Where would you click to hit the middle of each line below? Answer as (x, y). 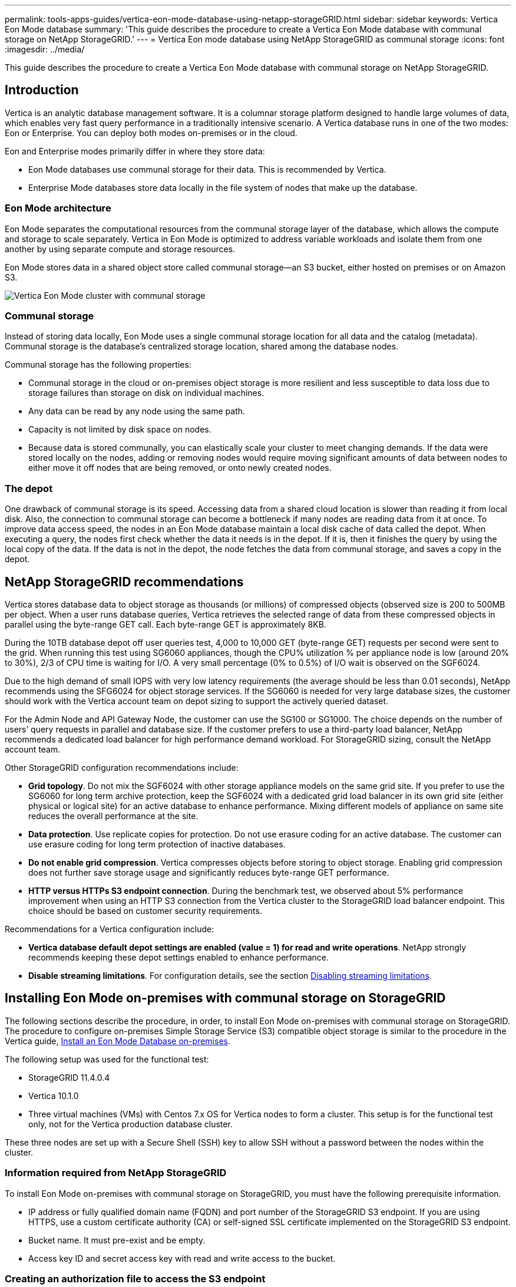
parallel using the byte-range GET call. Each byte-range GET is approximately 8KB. (166, 624)
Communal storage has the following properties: (98, 365)
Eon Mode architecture (58, 208)
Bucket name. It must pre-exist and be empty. (117, 1240)
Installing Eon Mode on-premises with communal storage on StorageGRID (225, 998)
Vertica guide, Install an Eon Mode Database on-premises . (118, 1041)
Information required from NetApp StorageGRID (116, 1173)
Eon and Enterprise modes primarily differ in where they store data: (135, 151)
